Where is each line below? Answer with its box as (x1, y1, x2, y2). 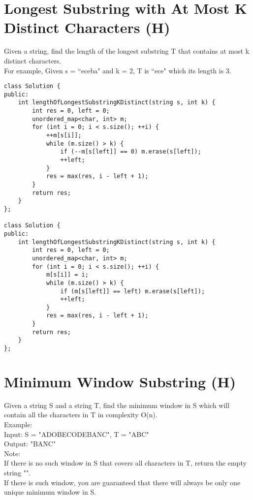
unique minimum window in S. (4, 487, 96, 497)
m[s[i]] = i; (46, 271, 89, 279)
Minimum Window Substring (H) (4, 371, 236, 391)
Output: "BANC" (4, 438, 56, 449)
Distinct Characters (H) (4, 17, 170, 37)
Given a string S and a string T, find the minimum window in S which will (4, 400, 230, 410)
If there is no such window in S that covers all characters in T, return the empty (4, 458, 247, 468)
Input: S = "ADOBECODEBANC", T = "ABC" (4, 429, 149, 439)
